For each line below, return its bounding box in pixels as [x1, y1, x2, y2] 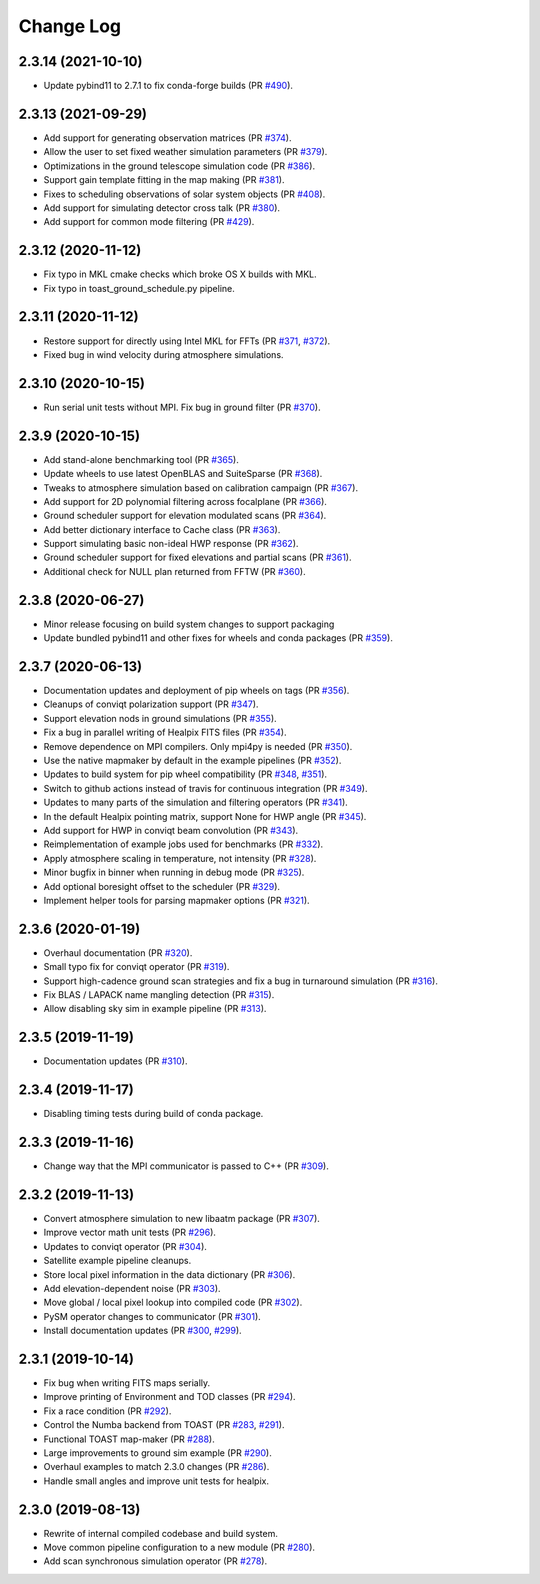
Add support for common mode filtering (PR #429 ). [43, 216, 255, 228]
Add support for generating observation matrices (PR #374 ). [43, 131, 292, 144]
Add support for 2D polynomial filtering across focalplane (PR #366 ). [43, 495, 327, 507]
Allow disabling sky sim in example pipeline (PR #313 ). [43, 1003, 267, 1015]
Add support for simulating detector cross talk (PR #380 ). [43, 201, 280, 214]
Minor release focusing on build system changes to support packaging [43, 618, 335, 630]
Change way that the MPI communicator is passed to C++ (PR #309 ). [43, 1160, 329, 1172]
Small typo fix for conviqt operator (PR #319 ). [43, 961, 230, 973]
